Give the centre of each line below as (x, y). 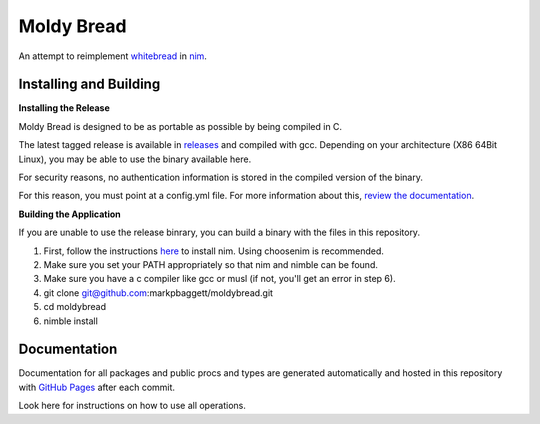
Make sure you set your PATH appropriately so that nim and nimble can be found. (211, 264)
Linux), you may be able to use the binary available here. (135, 159)
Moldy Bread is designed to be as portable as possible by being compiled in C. (180, 126)
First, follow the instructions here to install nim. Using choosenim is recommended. (214, 251)
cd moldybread (75, 307)
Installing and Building (89, 84)
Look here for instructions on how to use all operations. (132, 406)
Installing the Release (64, 108)
